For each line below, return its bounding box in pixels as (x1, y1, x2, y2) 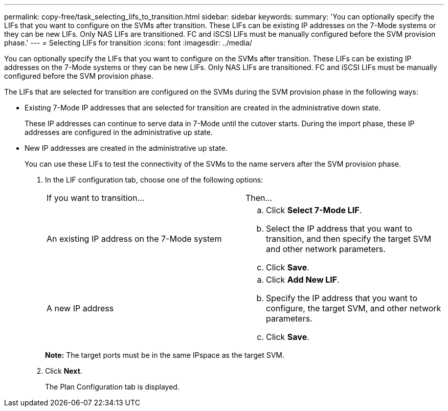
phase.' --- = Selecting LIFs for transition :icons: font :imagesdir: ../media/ (4, 38, 252, 47)
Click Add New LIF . (266, 275, 340, 285)
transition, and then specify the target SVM (266, 234, 432, 244)
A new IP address (47, 303, 114, 313)
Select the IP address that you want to (266, 223, 412, 234)
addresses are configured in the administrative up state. (25, 128, 213, 136)
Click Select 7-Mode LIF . (266, 205, 362, 215)
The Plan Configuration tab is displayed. (45, 382, 180, 391)
